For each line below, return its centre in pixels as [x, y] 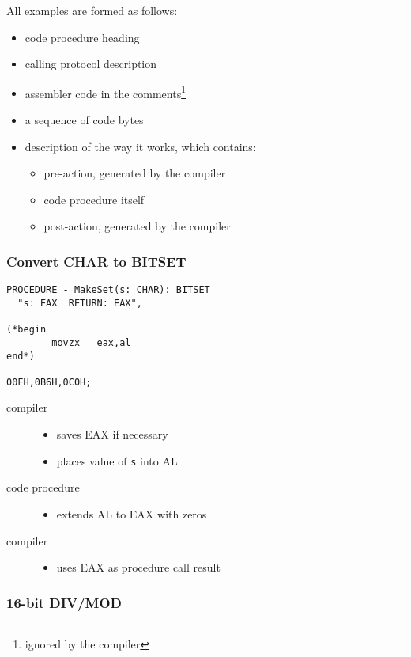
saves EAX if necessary [112, 434]
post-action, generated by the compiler [137, 226]
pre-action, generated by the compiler [135, 173]
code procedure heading [82, 37]
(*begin [26, 330]
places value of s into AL [117, 460]
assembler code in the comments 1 [106, 92]
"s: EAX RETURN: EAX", [80, 303]
